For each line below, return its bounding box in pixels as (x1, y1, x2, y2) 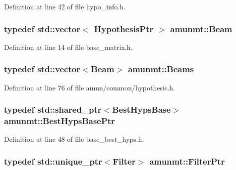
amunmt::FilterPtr (149, 155, 225, 167)
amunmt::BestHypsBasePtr (4, 115, 115, 127)
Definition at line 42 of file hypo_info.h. (4, 1, 125, 11)
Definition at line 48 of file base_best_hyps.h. (4, 134, 144, 144)
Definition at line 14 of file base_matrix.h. (4, 42, 133, 52)
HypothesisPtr (94, 22, 154, 35)
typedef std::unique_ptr (4, 155, 102, 167)
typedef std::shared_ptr (4, 103, 102, 116)
